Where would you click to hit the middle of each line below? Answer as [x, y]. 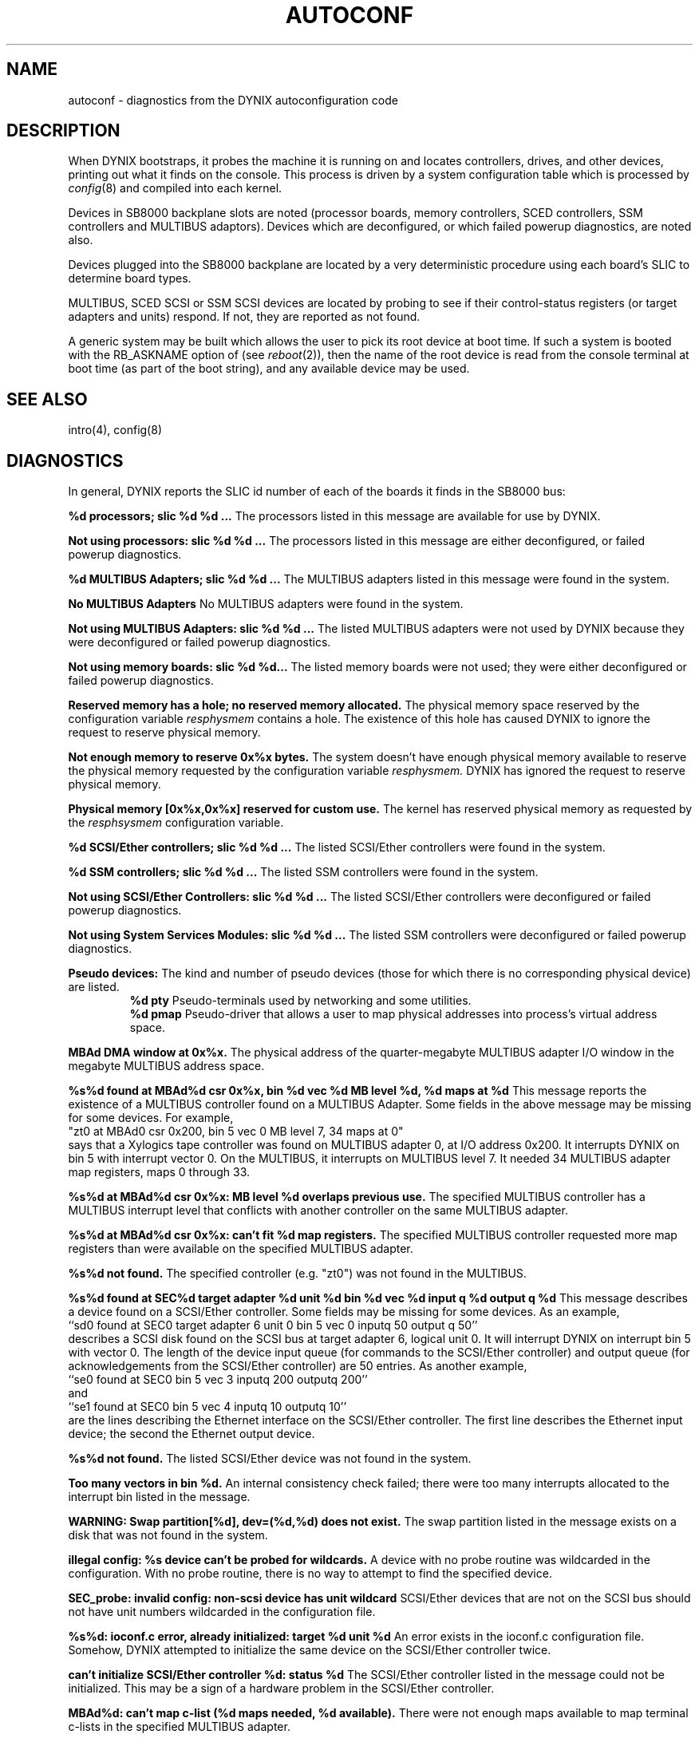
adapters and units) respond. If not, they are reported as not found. [244, 317]
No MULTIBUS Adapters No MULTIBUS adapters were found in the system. [266, 604]
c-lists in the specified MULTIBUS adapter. [179, 1727]
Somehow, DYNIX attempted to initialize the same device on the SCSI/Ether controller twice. [310, 1650]
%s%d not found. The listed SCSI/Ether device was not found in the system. [270, 1459]
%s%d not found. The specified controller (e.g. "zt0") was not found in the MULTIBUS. [297, 1274]
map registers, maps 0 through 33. [159, 1172]
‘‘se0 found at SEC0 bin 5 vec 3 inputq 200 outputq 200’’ [218, 1380]
